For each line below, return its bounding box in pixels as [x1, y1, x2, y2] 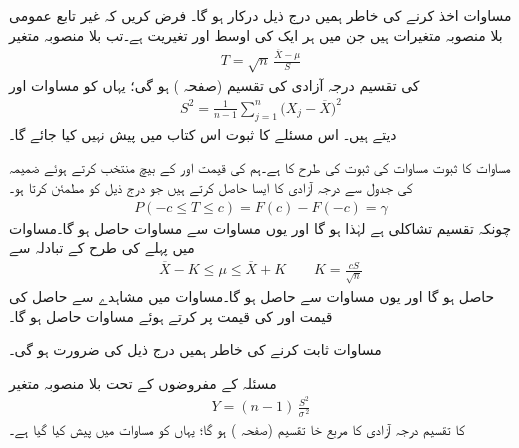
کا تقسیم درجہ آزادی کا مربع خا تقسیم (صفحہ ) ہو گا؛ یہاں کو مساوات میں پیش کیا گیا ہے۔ [9, 418, 465, 439]
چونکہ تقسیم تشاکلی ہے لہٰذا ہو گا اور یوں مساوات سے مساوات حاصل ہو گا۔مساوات [9, 217, 512, 238]
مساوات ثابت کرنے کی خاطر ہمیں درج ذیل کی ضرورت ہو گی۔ [9, 339, 382, 360]
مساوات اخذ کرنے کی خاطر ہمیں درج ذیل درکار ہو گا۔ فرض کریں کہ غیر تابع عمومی [9, 5, 512, 25]
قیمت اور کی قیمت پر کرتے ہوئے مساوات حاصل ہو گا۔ [9, 305, 333, 326]
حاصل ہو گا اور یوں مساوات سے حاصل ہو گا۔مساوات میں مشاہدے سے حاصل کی [9, 285, 495, 306]
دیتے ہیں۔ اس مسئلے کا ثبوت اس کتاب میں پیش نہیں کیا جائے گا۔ [9, 123, 397, 144]
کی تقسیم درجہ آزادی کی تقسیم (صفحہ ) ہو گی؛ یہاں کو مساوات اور [9, 74, 420, 95]
